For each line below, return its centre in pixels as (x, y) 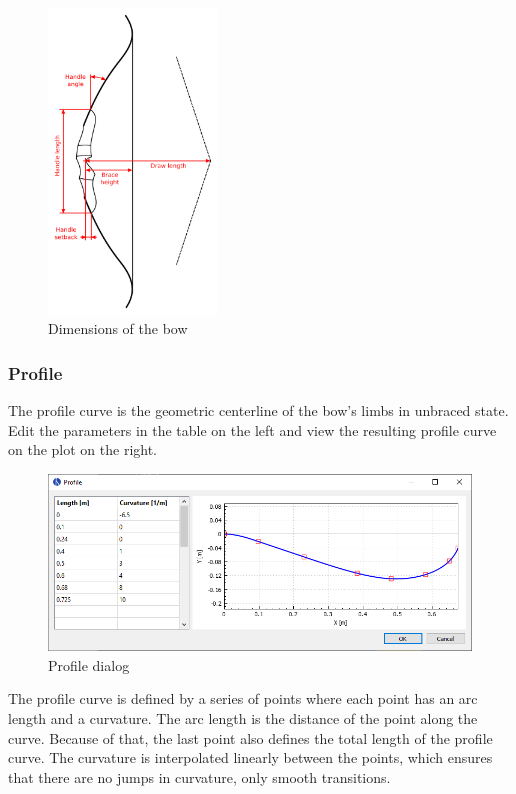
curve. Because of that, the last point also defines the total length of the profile (250, 737)
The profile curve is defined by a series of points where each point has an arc (243, 698)
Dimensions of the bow (118, 328)
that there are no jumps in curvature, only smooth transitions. (199, 776)
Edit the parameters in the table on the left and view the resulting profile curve (252, 429)
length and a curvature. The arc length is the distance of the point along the (243, 717)
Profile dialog (89, 664)
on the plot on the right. (83, 449)
